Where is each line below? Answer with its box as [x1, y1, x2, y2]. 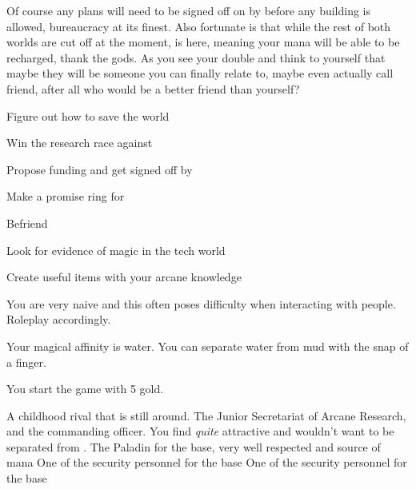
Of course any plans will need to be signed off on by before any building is [6, 2, 371, 18]
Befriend [6, 214, 48, 231]
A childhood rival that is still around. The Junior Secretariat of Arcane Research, [6, 407, 406, 423]
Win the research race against [6, 134, 153, 151]
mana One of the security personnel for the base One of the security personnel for [6, 454, 407, 471]
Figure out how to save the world [6, 107, 170, 124]
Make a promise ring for [6, 188, 125, 205]
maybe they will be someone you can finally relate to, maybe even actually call [6, 65, 394, 81]
